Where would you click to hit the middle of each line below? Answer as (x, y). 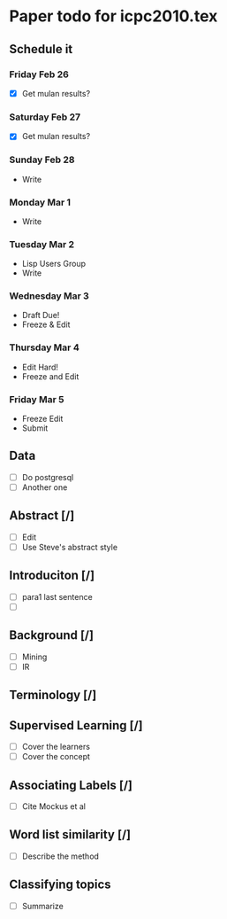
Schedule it (41, 49)
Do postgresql (48, 477)
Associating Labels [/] (71, 785)
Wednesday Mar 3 (49, 296)
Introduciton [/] (52, 576)
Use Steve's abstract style (69, 547)
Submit (35, 428)
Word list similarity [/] (70, 835)
